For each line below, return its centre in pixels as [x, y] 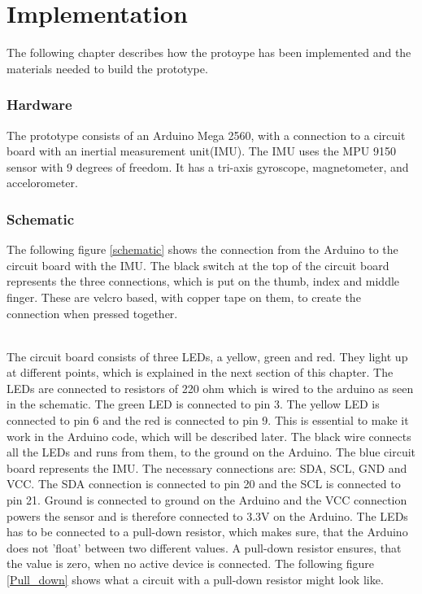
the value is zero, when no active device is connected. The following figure [191, 563]
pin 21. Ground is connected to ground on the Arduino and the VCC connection [207, 500]
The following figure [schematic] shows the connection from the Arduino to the [202, 249]
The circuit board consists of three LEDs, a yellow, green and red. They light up [207, 356]
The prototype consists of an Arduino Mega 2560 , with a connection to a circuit [206, 135]
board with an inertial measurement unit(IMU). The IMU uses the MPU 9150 [201, 151]
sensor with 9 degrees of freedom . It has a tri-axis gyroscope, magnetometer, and [208, 166]
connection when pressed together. [92, 313]
